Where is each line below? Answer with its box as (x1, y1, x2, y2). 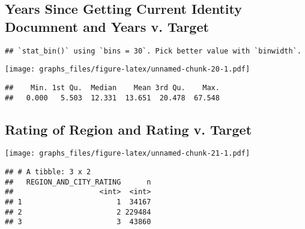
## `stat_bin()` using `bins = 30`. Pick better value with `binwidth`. (5, 46, 301, 55)
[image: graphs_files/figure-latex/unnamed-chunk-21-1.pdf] (5, 149, 250, 158)
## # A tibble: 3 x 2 (5, 168, 91, 177)
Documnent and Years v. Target (5, 17, 209, 35)
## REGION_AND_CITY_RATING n (5, 177, 151, 186)
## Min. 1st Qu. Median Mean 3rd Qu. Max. (5, 83, 220, 92)
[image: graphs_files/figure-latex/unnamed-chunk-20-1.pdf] (5, 65, 250, 74)
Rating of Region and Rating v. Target (5, 120, 252, 138)
